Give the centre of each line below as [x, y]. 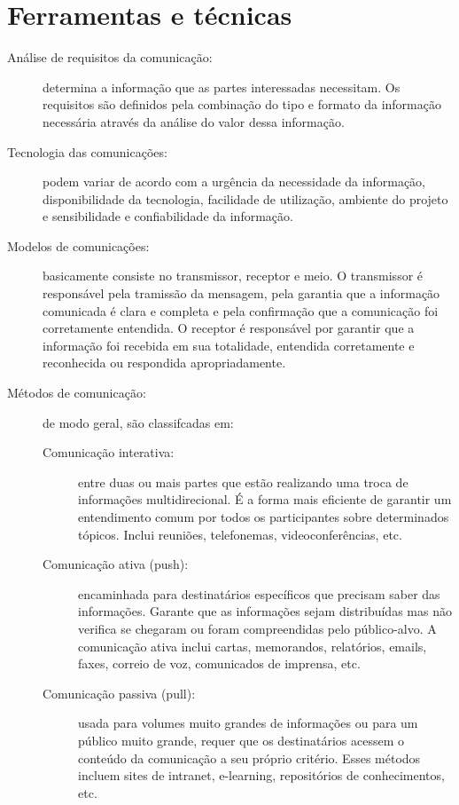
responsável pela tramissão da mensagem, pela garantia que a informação [241, 293]
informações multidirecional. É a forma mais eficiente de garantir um [265, 499]
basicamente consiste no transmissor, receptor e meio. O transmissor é [233, 276]
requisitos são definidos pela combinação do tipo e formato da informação [242, 104]
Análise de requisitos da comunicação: [110, 57]
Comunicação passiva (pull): [119, 693]
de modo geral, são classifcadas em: [138, 422]
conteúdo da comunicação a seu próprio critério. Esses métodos [249, 758]
